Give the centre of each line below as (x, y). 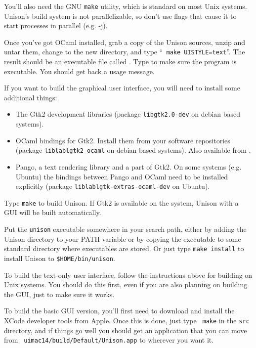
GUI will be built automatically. (53, 212)
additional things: (31, 97)
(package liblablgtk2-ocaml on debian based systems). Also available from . (133, 150)
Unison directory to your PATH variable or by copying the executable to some (123, 239)
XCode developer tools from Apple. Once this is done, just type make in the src (127, 320)
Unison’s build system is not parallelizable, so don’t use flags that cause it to (120, 16)
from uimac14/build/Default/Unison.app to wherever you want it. (109, 340)
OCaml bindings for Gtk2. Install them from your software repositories (123, 140)
